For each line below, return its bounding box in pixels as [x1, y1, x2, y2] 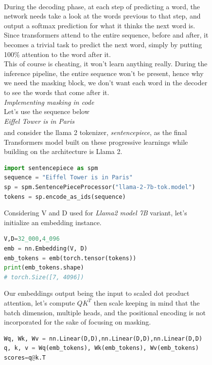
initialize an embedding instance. [4, 217, 102, 227]
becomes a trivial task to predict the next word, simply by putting [4, 39, 202, 50]
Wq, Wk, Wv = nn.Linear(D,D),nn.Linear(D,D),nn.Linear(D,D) [4, 335, 203, 342]
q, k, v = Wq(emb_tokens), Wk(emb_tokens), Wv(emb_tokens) [4, 345, 199, 352]
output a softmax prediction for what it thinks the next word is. [4, 20, 195, 30]
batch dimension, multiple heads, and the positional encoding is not [4, 307, 206, 317]
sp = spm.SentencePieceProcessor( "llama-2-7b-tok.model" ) [4, 184, 195, 191]
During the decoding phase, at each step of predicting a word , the [4, 1, 200, 11]
